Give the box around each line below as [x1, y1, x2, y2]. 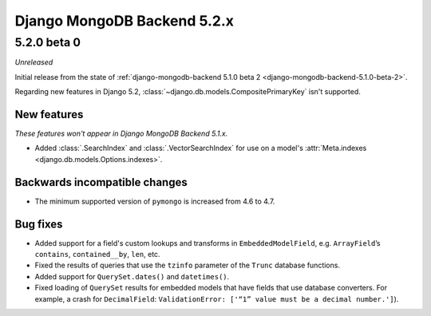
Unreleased [14, 57, 53, 67]
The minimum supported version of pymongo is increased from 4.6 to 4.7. [34, 196, 275, 206]
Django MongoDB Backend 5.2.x [14, 12, 235, 30]
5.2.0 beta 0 [14, 35, 81, 49]
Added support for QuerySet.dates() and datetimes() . [34, 271, 230, 281]
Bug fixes [14, 217, 63, 231]
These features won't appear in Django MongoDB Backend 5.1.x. [14, 128, 228, 139]
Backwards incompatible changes [14, 176, 188, 189]
